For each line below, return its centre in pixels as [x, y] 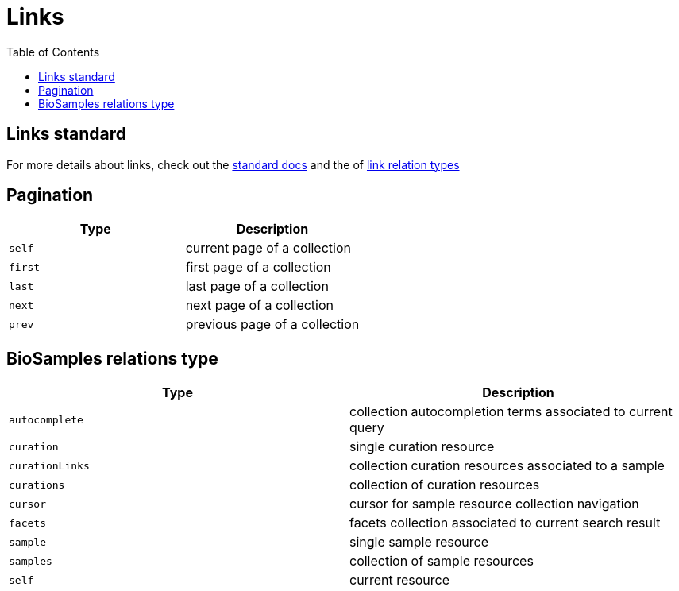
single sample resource [419, 542]
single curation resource [422, 447]
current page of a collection [268, 248]
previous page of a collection [272, 324]
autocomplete [46, 419]
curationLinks [49, 465]
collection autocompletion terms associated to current [511, 412]
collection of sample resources [442, 561]
